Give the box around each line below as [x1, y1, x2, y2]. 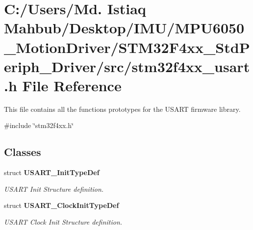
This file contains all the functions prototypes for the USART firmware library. [4, 103, 241, 114]
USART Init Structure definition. [4, 183, 104, 194]
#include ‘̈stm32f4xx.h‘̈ [4, 120, 74, 130]
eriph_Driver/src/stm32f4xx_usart [4, 56, 250, 76]
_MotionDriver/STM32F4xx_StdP [4, 37, 250, 57]
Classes [4, 144, 41, 159]
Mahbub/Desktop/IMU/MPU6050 [4, 18, 245, 38]
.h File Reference [4, 75, 122, 95]
